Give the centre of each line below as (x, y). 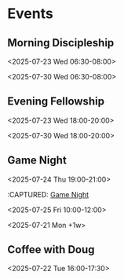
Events (31, 14)
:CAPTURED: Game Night (48, 194)
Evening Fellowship (56, 102)
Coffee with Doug (51, 250)
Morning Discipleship (61, 43)
